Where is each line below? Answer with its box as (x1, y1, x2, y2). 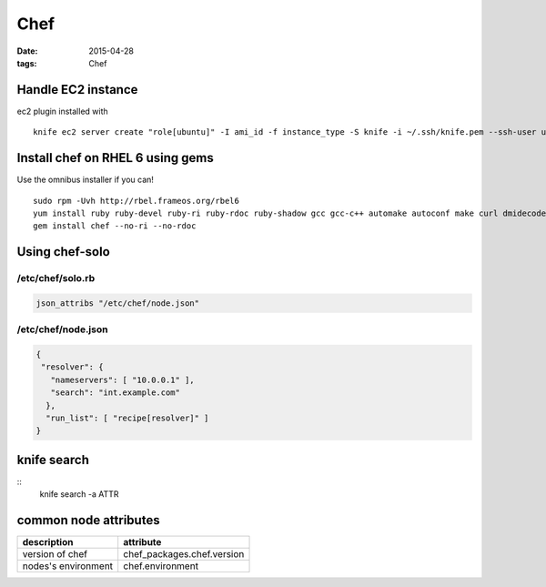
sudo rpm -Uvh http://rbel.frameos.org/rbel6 (33, 196, 240, 206)
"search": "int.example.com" (50, 388, 181, 398)
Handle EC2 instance (16, 82, 138, 97)
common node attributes (16, 512, 160, 528)
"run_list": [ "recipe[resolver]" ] (45, 412, 209, 423)
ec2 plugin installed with (16, 106, 108, 116)
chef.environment (123, 560, 199, 572)
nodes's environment (22, 560, 114, 572)
